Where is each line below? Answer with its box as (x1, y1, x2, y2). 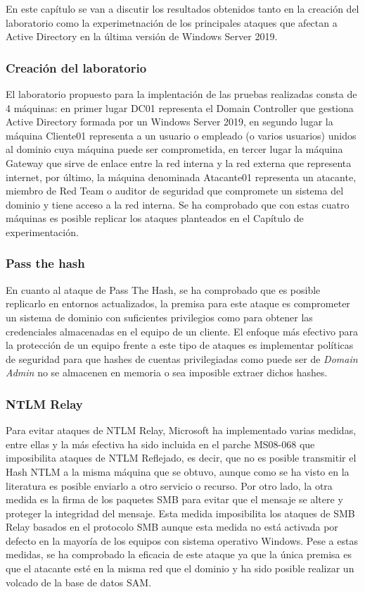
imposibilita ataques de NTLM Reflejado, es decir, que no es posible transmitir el (6, 450, 357, 465)
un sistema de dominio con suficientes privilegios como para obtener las (6, 309, 313, 324)
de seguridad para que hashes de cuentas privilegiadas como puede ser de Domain (6, 351, 358, 366)
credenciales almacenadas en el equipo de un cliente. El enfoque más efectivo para (6, 323, 358, 338)
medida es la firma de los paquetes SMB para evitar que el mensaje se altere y (6, 492, 343, 507)
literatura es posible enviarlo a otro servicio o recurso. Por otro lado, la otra (6, 478, 333, 493)
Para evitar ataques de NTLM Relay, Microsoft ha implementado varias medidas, (6, 423, 357, 438)
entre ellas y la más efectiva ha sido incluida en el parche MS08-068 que (6, 436, 315, 451)
